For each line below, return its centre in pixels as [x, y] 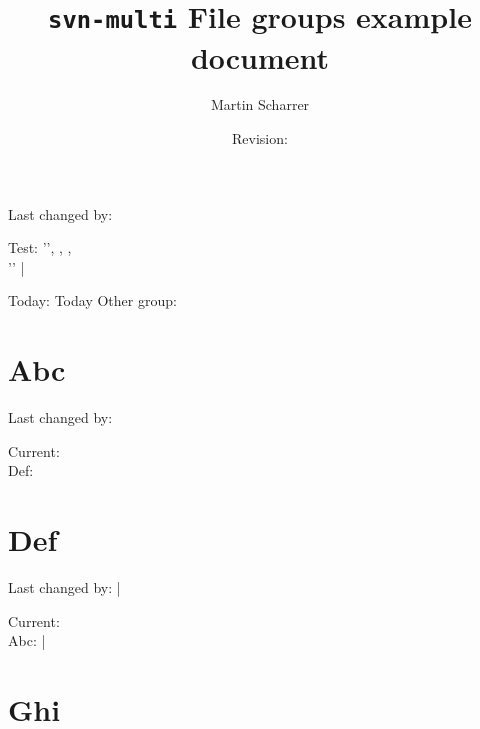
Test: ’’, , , [40, 247]
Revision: [260, 138]
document [260, 56]
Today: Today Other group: [92, 300]
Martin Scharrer [260, 104]
